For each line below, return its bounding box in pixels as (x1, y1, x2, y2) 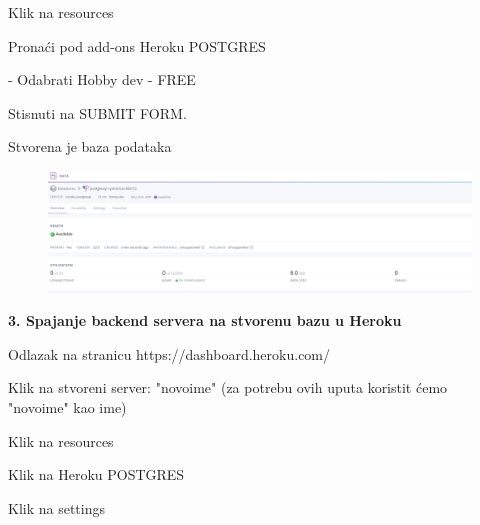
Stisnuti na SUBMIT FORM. (8, 102, 187, 123)
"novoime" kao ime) (8, 397, 127, 418)
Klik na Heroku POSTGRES (8, 464, 185, 485)
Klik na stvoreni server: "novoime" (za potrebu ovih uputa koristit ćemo (8, 377, 448, 398)
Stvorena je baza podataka (8, 136, 172, 157)
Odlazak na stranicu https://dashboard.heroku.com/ (8, 343, 331, 364)
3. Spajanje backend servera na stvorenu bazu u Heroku (8, 310, 402, 331)
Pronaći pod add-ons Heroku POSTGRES (8, 35, 266, 56)
